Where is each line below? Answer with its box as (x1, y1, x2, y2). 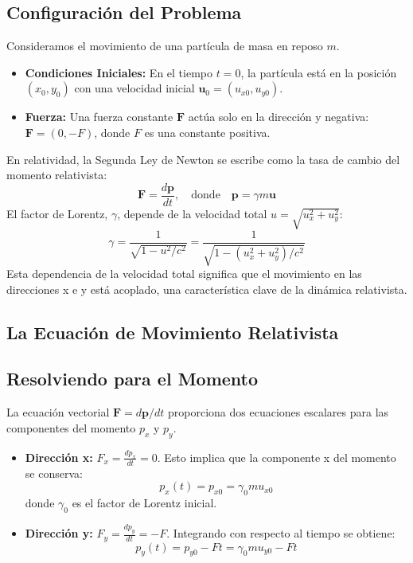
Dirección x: (25, 448, 93, 465)
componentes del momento (6, 419, 136, 436)
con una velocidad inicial (74, 80, 195, 96)
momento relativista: (6, 166, 107, 183)
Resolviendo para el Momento (6, 366, 259, 391)
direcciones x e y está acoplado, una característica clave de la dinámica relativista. (6, 280, 407, 297)
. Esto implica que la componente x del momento (157, 448, 396, 465)
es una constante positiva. (144, 123, 271, 140)
